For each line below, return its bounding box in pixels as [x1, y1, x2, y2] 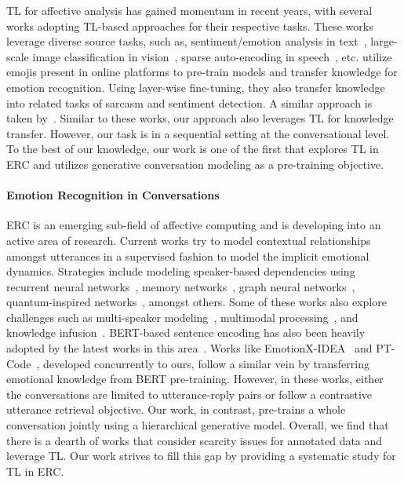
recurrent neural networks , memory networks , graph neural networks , [6, 278, 355, 294]
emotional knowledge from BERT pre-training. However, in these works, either [6, 371, 384, 387]
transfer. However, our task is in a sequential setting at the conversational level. [6, 125, 390, 141]
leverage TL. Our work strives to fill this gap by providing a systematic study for [6, 447, 396, 464]
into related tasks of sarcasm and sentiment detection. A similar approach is [6, 94, 373, 111]
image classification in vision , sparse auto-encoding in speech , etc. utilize [32, 48, 392, 64]
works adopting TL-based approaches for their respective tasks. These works [6, 17, 373, 34]
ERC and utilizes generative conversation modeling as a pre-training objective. [6, 155, 384, 172]
